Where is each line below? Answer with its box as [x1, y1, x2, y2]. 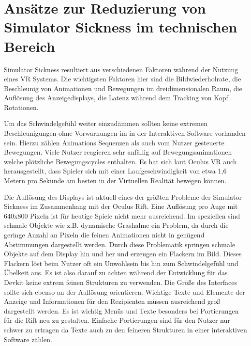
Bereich [4, 36, 55, 56]
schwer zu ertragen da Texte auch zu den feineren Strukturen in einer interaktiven [4, 324, 247, 334]
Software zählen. [4, 334, 52, 344]
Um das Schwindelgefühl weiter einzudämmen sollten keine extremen [4, 118, 207, 128]
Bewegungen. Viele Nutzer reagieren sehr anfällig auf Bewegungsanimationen [4, 147, 232, 157]
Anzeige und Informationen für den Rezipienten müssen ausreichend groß [4, 296, 221, 306]
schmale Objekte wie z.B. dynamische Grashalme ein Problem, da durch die [4, 220, 229, 230]
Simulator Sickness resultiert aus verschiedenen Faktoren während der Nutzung [4, 64, 238, 74]
